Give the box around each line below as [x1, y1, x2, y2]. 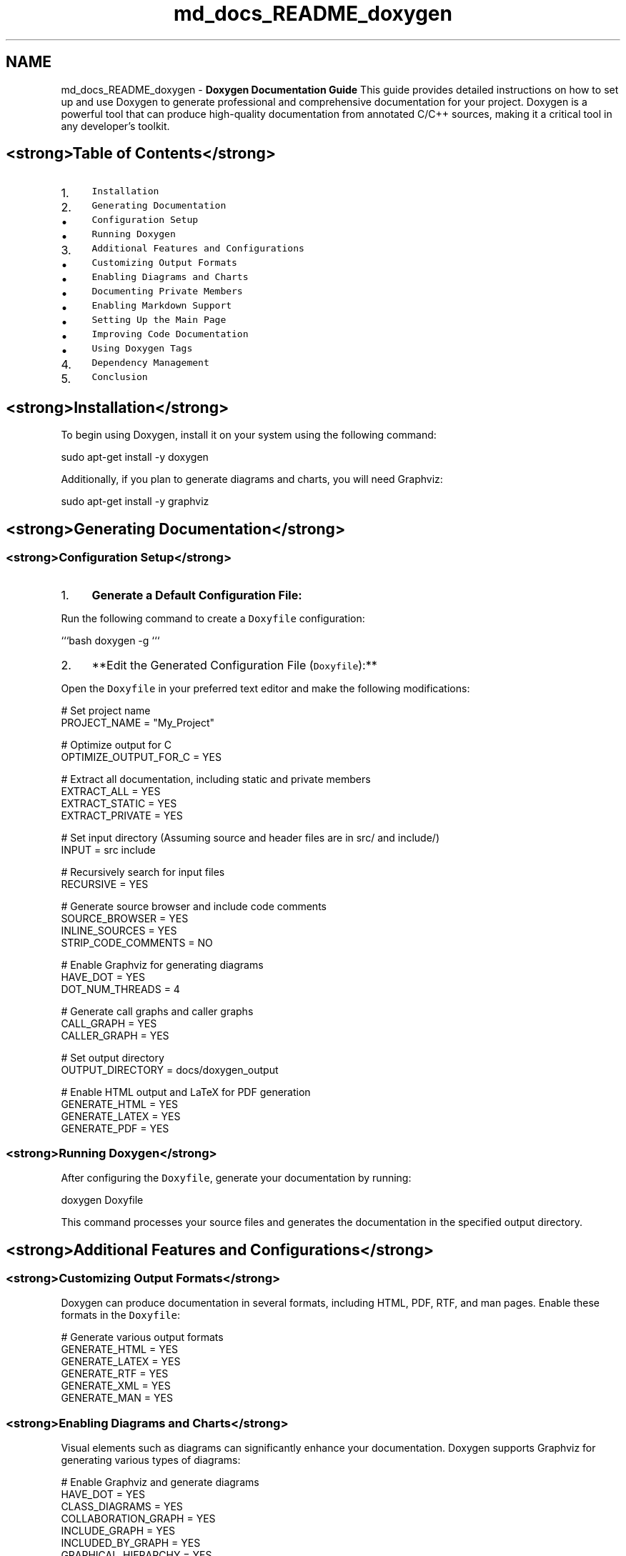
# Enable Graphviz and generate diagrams [61, 1476, 259, 1489]
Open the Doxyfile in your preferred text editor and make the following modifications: [61, 682, 470, 694]
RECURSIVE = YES [61, 877, 149, 890]
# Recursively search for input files [61, 865, 225, 878]
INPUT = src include [61, 843, 156, 856]
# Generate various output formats [61, 1331, 224, 1344]
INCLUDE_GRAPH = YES [61, 1525, 176, 1537]
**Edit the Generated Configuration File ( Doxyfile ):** [91, 657, 377, 672]
